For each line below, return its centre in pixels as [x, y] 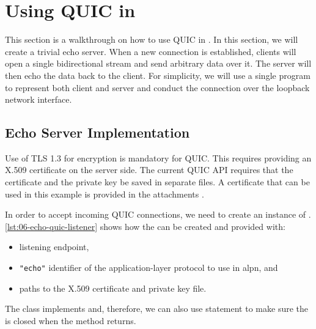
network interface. [39, 99]
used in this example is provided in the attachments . [105, 194]
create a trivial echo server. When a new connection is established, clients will [151, 51]
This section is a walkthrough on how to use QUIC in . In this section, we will [152, 39]
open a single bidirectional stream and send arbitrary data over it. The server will [158, 63]
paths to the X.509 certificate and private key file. [113, 288]
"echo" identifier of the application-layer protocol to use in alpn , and [149, 268]
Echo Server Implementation [97, 132]
